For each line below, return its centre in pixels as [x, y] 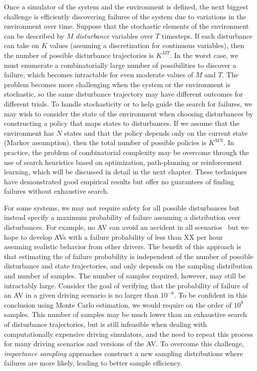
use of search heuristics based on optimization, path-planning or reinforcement [123, 162]
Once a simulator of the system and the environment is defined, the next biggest [126, 6]
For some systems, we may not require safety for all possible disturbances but [122, 207]
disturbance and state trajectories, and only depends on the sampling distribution [128, 266]
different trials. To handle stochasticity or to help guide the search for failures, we [128, 103]
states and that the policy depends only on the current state [156, 132]
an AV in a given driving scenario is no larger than [81, 295]
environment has [29, 132]
